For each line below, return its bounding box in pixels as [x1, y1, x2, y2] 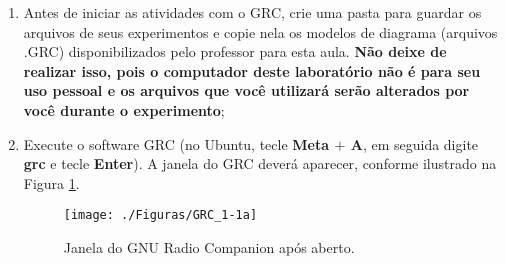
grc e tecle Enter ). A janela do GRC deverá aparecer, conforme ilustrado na [23, 153, 497, 174]
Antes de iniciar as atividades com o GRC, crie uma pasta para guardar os [23, 2, 482, 22]
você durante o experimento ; [23, 99, 225, 120]
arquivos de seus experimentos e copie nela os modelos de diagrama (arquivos [23, 21, 498, 42]
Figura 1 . [23, 172, 80, 193]
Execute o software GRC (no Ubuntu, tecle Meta [23, 133, 330, 154]
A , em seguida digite [350, 133, 479, 154]
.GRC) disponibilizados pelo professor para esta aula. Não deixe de [23, 41, 447, 62]
